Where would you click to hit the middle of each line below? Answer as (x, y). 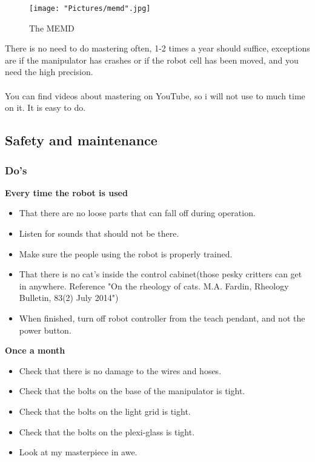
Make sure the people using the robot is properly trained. (126, 253)
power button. (45, 330)
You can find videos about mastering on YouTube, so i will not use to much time (155, 95)
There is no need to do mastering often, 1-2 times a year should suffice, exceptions (157, 48)
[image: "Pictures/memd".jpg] (90, 8)
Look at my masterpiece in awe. (78, 452)
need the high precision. (49, 72)
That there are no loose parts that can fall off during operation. (137, 213)
